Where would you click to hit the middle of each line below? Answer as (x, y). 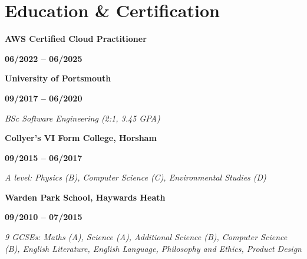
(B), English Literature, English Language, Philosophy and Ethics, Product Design (153, 248)
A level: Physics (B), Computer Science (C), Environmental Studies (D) (136, 177)
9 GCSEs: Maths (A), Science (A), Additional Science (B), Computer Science (146, 237)
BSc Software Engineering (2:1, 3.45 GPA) (82, 118)
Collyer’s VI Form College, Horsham (81, 138)
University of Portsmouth (58, 78)
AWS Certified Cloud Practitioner (76, 39)
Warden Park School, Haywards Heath (85, 197)
